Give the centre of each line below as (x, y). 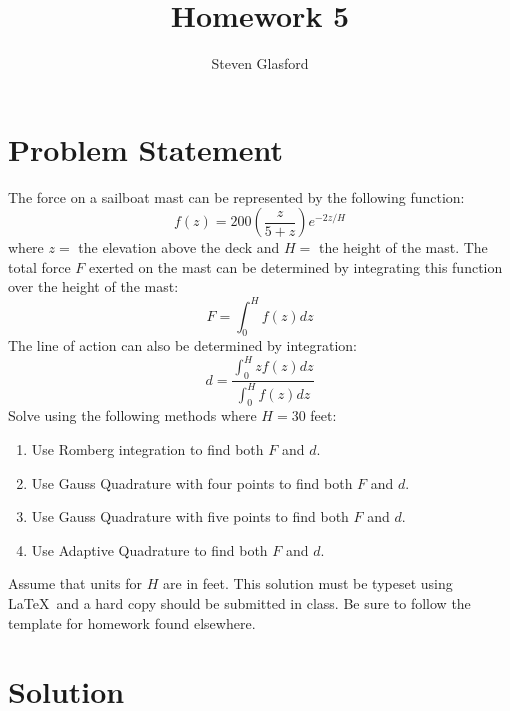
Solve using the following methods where (132, 415)
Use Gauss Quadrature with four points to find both (192, 482)
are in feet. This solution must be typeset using (308, 583)
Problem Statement (145, 148)
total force (39, 266)
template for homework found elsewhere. (132, 622)
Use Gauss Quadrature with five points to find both (190, 516)
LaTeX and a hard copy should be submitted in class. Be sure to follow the (239, 602)
